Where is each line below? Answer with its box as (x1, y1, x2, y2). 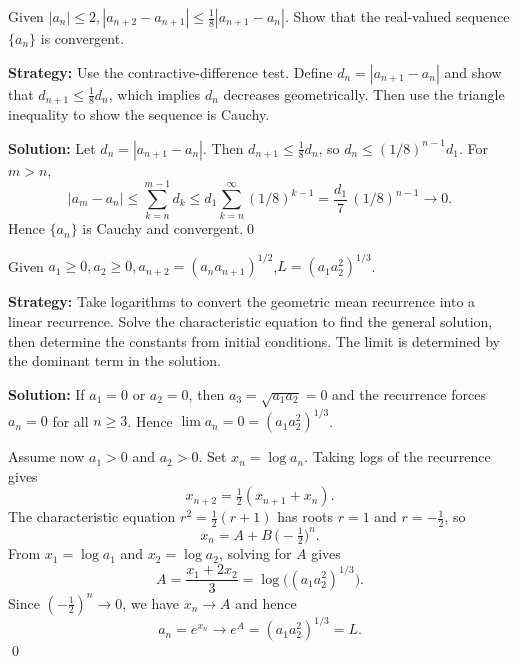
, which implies (108, 83, 201, 104)
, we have (122, 592, 180, 613)
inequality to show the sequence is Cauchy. (8, 104, 270, 125)
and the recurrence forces (332, 383, 486, 404)
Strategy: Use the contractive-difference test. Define (8, 61, 333, 82)
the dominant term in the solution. (8, 350, 221, 371)
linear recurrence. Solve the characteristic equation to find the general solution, (8, 311, 493, 332)
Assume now (8, 446, 85, 467)
